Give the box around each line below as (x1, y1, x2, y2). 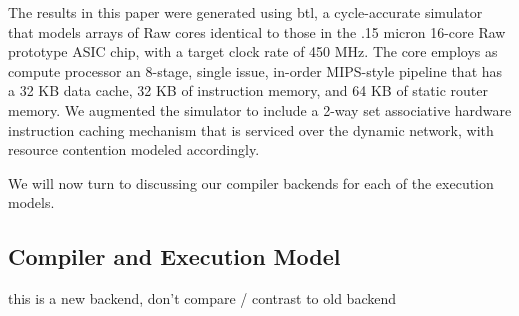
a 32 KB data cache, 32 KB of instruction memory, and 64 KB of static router (8, 80, 488, 101)
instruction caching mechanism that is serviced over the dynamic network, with (8, 119, 494, 140)
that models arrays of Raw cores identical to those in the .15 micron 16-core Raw (8, 21, 506, 42)
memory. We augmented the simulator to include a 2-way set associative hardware (8, 99, 512, 120)
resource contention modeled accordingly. (8, 139, 260, 160)
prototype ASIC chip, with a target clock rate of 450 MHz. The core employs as (8, 41, 498, 62)
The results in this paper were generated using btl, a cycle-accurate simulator (8, 2, 483, 22)
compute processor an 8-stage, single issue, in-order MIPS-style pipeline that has (8, 60, 503, 81)
